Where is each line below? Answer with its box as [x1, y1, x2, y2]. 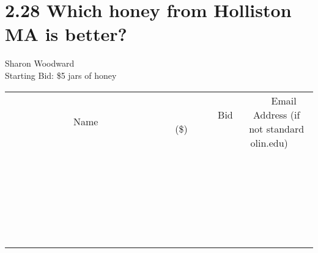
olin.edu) [250, 135, 288, 150]
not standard [249, 121, 305, 136]
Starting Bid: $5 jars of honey [5, 68, 117, 81]
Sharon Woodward [5, 57, 75, 70]
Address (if [253, 107, 300, 122]
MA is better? [5, 21, 127, 46]
